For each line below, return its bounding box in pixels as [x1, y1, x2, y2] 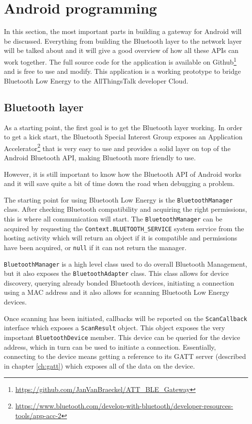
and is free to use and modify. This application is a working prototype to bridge [4, 66, 241, 76]
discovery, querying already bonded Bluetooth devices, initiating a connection [4, 277, 234, 288]
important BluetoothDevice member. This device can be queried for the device [4, 332, 240, 342]
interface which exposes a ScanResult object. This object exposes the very [4, 322, 225, 333]
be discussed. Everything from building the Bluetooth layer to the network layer [4, 35, 242, 46]
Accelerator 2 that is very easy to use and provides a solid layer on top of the [4, 141, 231, 153]
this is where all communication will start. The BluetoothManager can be [4, 214, 222, 224]
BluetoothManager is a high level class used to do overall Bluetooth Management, [4, 258, 247, 269]
